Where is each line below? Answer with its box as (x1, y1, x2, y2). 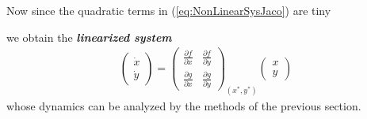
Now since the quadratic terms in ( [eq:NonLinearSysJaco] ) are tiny (6, 2, 331, 18)
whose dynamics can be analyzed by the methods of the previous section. (6, 97, 361, 113)
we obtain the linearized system (6, 28, 172, 45)
